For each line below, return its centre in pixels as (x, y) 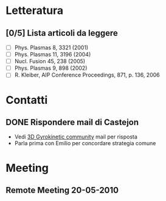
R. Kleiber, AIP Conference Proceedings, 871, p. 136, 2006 (87, 75)
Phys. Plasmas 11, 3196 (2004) (53, 55)
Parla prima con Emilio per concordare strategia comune (85, 143)
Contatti (27, 100)
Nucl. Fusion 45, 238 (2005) (50, 61)
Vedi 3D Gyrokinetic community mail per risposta (76, 137)
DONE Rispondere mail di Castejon (72, 122)
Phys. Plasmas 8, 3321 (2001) (51, 47)
